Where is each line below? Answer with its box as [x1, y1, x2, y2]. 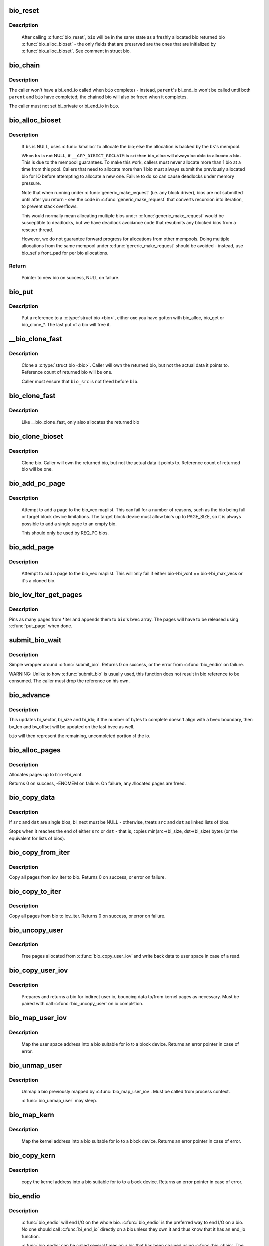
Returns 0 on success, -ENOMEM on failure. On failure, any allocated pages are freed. [9, 780, 186, 786]
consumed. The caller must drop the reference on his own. [9, 678, 130, 684]
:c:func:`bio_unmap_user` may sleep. [21, 1097, 97, 1103]
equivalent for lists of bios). [9, 835, 66, 841]
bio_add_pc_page [9, 479, 66, 488]
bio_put [9, 287, 33, 296]
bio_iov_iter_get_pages [9, 591, 82, 599]
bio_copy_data [9, 793, 55, 802]
